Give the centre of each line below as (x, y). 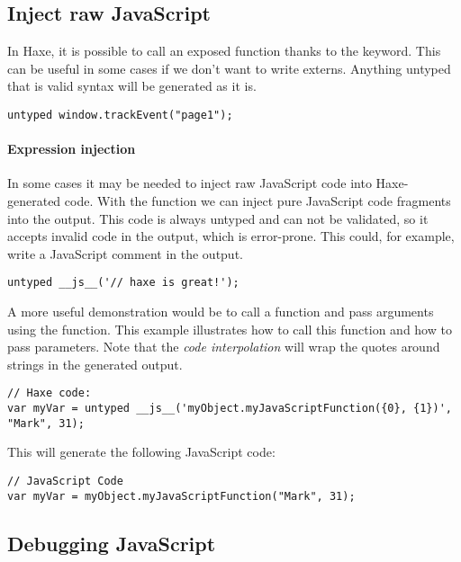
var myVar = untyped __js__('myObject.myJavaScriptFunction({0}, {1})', (230, 409)
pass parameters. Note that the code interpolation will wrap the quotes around (224, 347)
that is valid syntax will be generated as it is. (132, 86)
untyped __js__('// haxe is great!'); (123, 283)
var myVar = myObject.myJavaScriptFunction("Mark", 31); (181, 496)
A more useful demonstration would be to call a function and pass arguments (221, 312)
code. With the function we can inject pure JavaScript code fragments (258, 201)
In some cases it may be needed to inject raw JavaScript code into (190, 183)
